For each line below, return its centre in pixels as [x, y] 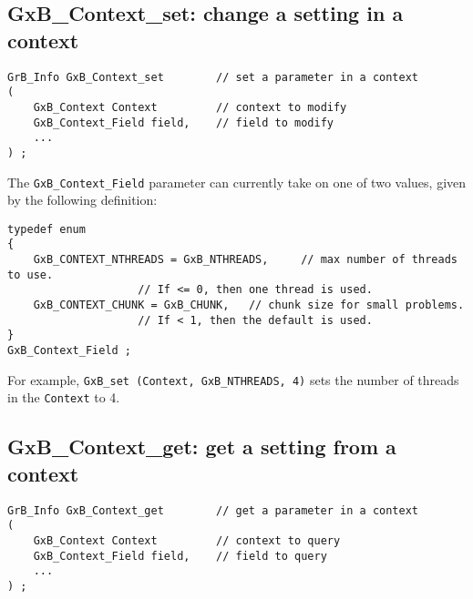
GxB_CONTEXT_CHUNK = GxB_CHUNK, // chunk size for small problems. [249, 305]
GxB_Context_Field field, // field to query [180, 556]
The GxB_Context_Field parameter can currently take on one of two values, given [237, 182]
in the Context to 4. [64, 397]
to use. [31, 274]
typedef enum [46, 229]
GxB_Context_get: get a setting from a [202, 447]
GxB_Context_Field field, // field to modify [183, 122]
